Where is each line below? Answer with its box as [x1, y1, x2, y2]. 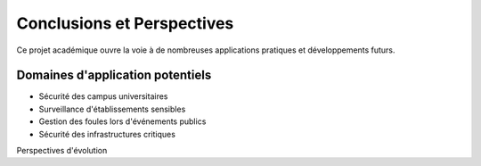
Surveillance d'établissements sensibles [38, 104, 186, 114]
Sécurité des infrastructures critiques [38, 129, 175, 139]
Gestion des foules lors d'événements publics [38, 116, 207, 127]
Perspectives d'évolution [16, 145, 108, 156]
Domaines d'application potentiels [16, 68, 212, 83]
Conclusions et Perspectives [16, 13, 234, 33]
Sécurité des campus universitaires [38, 91, 168, 102]
